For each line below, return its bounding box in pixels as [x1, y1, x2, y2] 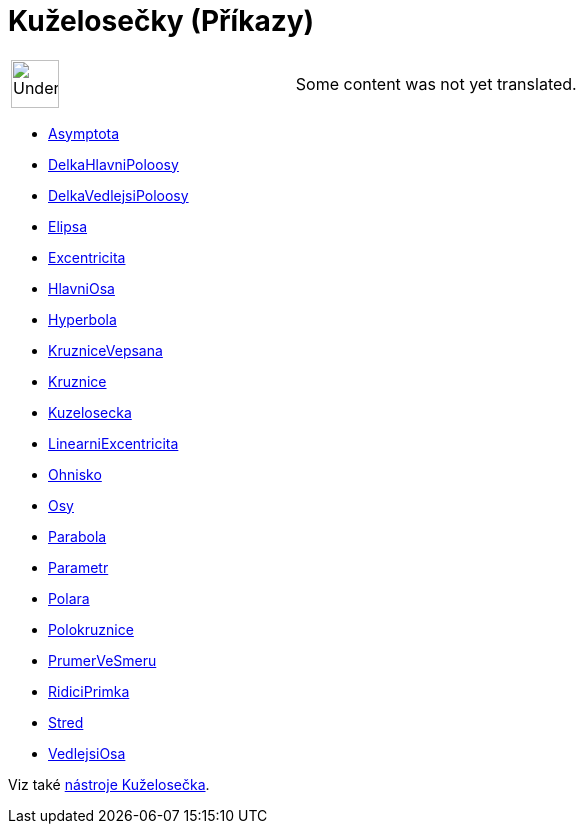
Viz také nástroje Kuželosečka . [8, 775, 210, 793]
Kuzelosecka [48, 403, 132, 421]
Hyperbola [48, 310, 117, 328]
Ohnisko [48, 465, 102, 483]
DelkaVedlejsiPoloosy [48, 186, 189, 204]
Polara [48, 589, 90, 607]
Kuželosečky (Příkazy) [8, 4, 315, 38]
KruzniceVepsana [48, 341, 163, 359]
